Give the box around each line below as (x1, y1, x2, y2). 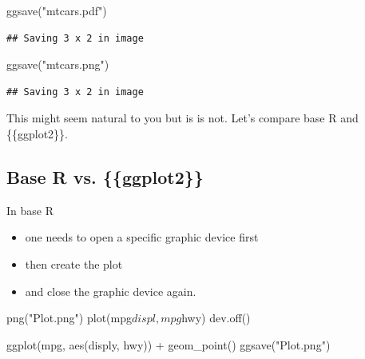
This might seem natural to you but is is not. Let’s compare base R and (6, 110, 359, 126)
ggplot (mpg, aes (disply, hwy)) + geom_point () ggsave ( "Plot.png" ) (6, 336, 331, 353)
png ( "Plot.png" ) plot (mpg (6, 309, 132, 326)
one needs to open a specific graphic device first (25, 229, 259, 245)
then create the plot (25, 255, 123, 272)
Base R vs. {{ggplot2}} (6, 164, 204, 189)
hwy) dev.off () (181, 309, 251, 326)
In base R (6, 201, 54, 218)
